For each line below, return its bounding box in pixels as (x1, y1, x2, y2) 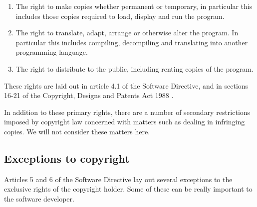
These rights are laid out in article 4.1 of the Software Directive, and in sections (4, 80, 249, 91)
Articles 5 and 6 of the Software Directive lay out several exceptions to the (4, 174, 233, 184)
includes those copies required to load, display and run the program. (15, 10, 225, 21)
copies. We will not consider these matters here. (4, 126, 150, 136)
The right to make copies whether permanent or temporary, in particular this (15, 1, 253, 11)
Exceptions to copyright (4, 150, 130, 166)
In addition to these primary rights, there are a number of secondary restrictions (4, 106, 251, 117)
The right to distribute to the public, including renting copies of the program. (15, 63, 254, 74)
